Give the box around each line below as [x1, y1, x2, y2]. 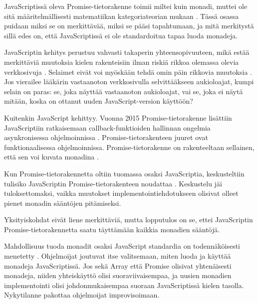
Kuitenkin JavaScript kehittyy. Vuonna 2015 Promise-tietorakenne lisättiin [4, 112, 232, 123]
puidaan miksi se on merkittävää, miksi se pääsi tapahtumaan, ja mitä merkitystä [4, 20, 254, 31]
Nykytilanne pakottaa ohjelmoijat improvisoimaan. [4, 290, 160, 300]
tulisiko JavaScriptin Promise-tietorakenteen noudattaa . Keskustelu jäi [4, 178, 222, 188]
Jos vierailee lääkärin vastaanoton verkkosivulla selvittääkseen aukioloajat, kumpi [4, 76, 254, 87]
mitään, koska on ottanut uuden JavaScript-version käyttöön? [4, 96, 193, 106]
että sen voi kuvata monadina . [4, 151, 99, 162]
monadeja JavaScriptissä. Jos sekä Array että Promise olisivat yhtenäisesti [4, 260, 232, 271]
